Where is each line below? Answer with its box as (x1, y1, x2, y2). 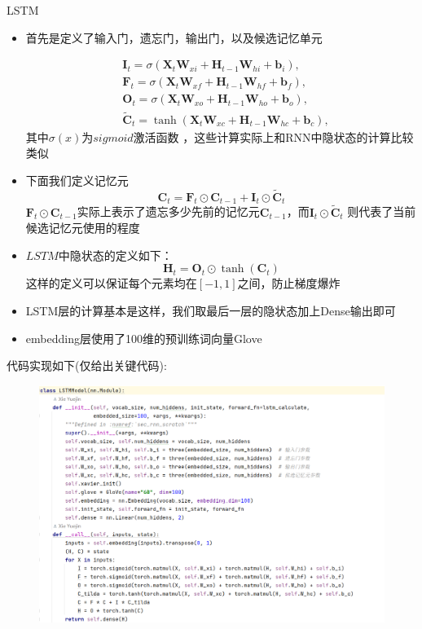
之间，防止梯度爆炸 (237, 275, 341, 292)
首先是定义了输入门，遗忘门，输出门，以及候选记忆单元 (25, 29, 323, 46)
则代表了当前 (347, 203, 416, 220)
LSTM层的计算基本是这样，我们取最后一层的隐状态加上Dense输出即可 (25, 301, 396, 319)
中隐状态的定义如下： (58, 246, 173, 263)
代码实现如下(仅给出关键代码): (7, 357, 167, 374)
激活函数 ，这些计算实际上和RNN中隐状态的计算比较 (133, 128, 414, 145)
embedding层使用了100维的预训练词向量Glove (25, 329, 262, 346)
